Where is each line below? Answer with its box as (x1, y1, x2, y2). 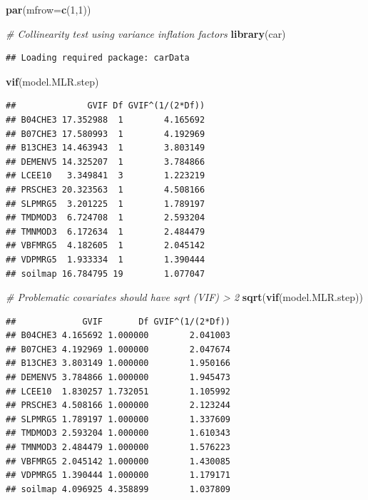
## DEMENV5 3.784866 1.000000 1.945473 (6, 372, 230, 383)
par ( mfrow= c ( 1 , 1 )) (6, 2, 91, 16)
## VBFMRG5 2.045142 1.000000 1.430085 (6, 456, 230, 466)
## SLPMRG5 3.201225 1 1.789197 (6, 198, 205, 209)
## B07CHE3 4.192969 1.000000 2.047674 (6, 344, 230, 354)
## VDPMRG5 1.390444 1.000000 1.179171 (6, 470, 230, 481)
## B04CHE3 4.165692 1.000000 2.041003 (6, 330, 230, 341)
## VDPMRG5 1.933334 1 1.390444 (6, 254, 205, 265)
